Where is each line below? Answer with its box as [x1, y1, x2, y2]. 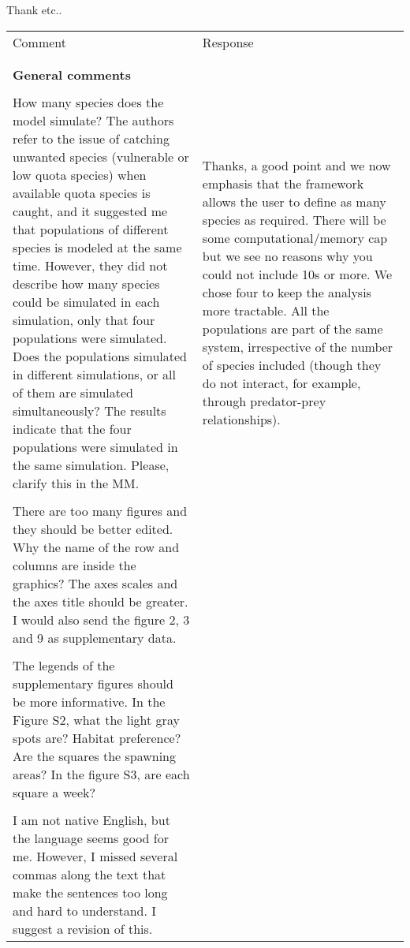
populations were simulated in [13, 437, 178, 456]
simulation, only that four [13, 310, 155, 329]
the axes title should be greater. [13, 592, 188, 610]
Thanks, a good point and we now [202, 156, 391, 175]
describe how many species [13, 274, 160, 293]
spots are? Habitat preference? [13, 728, 181, 747]
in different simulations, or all [13, 364, 176, 383]
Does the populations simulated [13, 346, 187, 365]
